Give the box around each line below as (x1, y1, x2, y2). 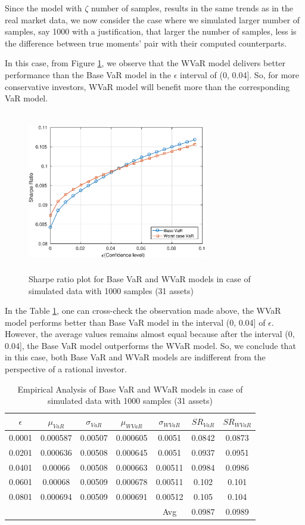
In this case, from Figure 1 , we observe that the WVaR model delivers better (5, 57, 286, 69)
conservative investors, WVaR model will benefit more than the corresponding (5, 80, 290, 92)
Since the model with (5, 2, 82, 14)
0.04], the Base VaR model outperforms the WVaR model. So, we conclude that (5, 339, 296, 351)
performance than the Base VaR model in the (5, 68, 171, 81)
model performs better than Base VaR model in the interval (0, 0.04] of (5, 316, 266, 328)
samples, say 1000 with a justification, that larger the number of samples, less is (5, 25, 297, 38)
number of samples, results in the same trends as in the (91, 2, 293, 14)
